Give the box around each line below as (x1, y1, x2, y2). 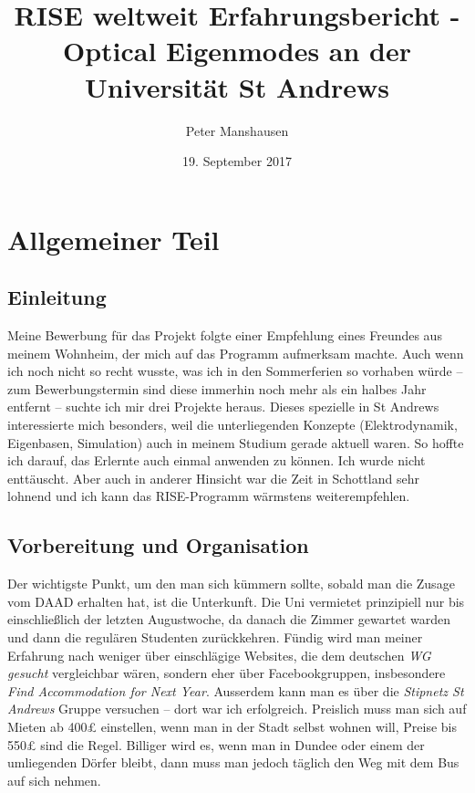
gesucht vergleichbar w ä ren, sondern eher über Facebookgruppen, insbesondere (7, 663, 446, 683)
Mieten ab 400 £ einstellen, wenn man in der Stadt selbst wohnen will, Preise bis (7, 716, 457, 736)
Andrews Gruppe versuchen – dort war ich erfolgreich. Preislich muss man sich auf (7, 699, 467, 718)
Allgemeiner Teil (7, 220, 220, 257)
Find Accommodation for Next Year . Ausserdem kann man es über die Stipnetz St (7, 681, 464, 700)
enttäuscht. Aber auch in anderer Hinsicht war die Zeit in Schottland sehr (7, 468, 419, 487)
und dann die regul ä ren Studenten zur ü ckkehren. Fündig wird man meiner (7, 628, 423, 646)
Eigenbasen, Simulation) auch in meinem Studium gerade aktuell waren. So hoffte (7, 433, 464, 452)
